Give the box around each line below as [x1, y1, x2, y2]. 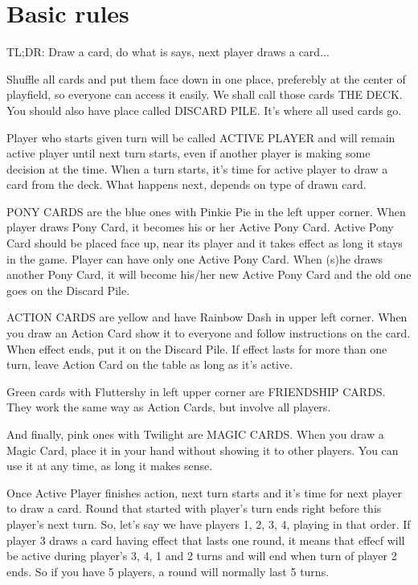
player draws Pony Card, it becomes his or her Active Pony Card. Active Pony [6, 219, 394, 235]
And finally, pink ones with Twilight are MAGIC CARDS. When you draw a [6, 426, 384, 442]
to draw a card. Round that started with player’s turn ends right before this [6, 500, 382, 517]
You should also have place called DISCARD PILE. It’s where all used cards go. [6, 101, 402, 118]
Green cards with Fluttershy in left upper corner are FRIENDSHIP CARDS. [6, 382, 386, 399]
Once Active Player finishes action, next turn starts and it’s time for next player [6, 484, 402, 501]
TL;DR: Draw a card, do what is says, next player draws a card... [6, 43, 330, 60]
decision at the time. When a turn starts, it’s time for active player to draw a [6, 160, 388, 177]
